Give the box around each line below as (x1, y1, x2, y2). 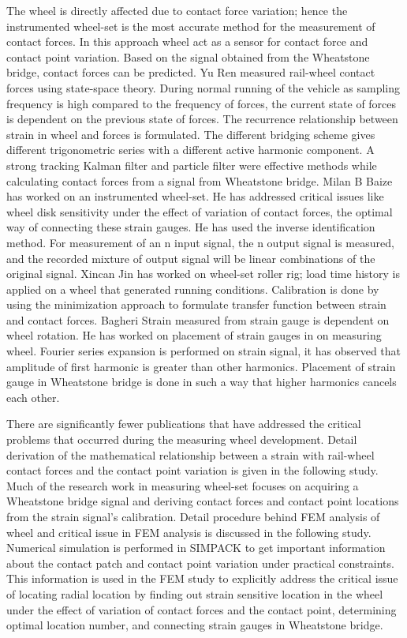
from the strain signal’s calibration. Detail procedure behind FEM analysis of (6, 509, 380, 524)
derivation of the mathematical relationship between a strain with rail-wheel (6, 446, 375, 463)
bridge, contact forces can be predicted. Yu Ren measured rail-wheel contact (6, 64, 375, 81)
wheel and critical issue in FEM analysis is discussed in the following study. (6, 524, 372, 540)
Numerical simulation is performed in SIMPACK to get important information (6, 539, 386, 556)
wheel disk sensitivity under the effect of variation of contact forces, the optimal (6, 203, 393, 220)
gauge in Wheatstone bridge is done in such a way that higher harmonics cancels (6, 373, 397, 390)
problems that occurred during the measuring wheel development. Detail (6, 431, 357, 448)
